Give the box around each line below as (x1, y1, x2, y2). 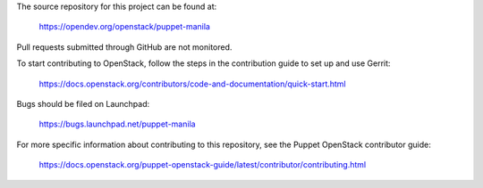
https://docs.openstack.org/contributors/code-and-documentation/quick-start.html (38, 78, 346, 89)
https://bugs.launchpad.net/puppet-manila (38, 119, 196, 129)
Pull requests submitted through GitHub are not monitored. (16, 41, 233, 53)
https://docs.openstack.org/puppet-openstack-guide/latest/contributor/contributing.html (38, 159, 367, 170)
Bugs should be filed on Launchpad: (16, 98, 150, 109)
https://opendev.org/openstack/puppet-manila (38, 21, 210, 32)
